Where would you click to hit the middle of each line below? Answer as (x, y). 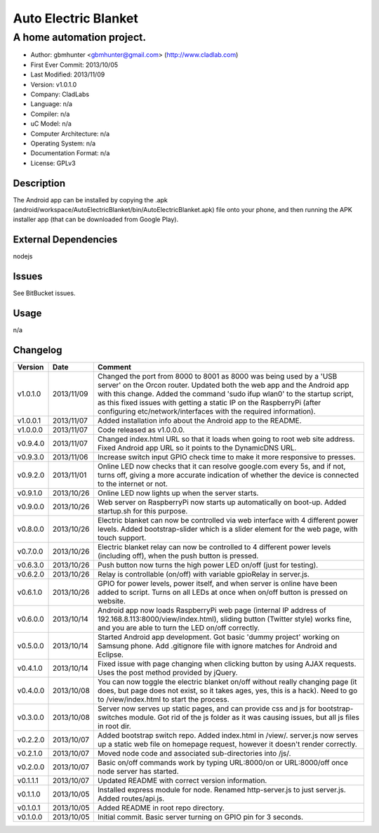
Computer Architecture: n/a (70, 133)
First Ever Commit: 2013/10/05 (74, 65)
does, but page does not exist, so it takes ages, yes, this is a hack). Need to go (227, 690)
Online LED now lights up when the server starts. (178, 493)
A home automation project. (80, 37)
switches (112, 717)
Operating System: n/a (63, 143)
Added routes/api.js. (131, 799)
